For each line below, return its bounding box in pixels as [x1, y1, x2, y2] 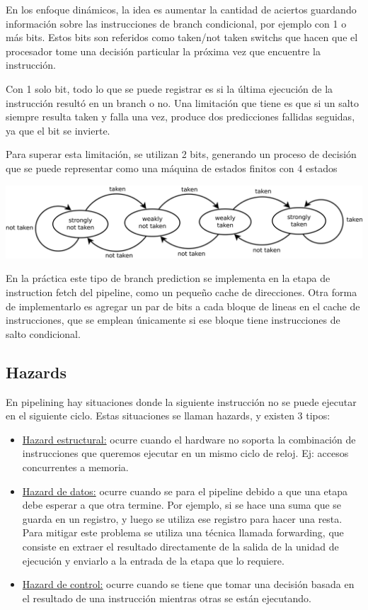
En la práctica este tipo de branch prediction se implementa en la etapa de [6, 271, 330, 286]
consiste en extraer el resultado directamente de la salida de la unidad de [22, 539, 339, 553]
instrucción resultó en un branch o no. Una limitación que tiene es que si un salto [6, 95, 360, 110]
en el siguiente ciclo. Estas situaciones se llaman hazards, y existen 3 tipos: [6, 408, 330, 423]
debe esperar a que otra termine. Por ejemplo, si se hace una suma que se [22, 497, 342, 512]
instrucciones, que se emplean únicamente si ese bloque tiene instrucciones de [6, 312, 340, 327]
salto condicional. [6, 326, 81, 341]
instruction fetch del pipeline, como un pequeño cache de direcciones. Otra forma [6, 285, 357, 300]
